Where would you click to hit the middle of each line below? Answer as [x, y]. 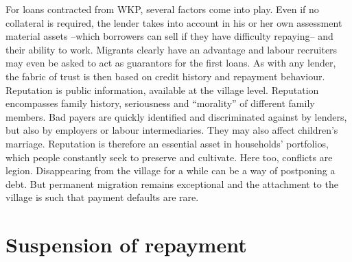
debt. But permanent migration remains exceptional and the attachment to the [172, 183]
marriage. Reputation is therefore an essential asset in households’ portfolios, [167, 143]
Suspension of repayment [126, 245]
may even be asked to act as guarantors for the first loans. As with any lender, [171, 63]
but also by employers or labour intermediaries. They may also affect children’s [172, 130]
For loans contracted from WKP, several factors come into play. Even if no [162, 9]
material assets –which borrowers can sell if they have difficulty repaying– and [169, 36]
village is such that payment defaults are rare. [102, 197]
